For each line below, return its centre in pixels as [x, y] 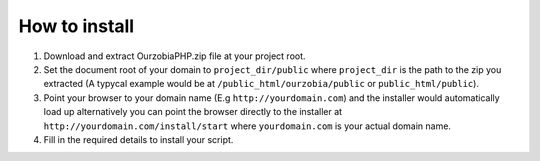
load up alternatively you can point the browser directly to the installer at [193, 112]
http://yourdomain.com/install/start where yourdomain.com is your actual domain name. [247, 126]
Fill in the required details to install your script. [138, 139]
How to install [76, 26]
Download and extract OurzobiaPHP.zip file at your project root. [174, 56]
